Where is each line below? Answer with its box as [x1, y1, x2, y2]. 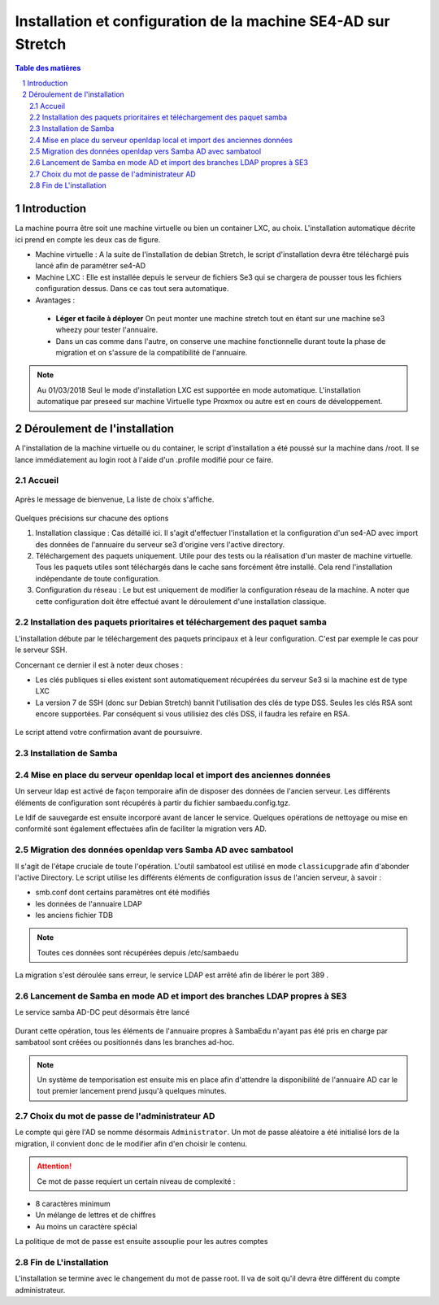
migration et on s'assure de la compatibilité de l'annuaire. [55, 348, 248, 358]
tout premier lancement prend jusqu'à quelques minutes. [37, 1086, 227, 1096]
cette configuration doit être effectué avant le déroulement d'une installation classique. [35, 596, 327, 606]
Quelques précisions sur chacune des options [15, 513, 169, 523]
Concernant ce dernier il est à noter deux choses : [15, 659, 184, 670]
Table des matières [15, 63, 81, 73]
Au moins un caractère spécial [35, 1221, 137, 1231]
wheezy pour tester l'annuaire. [55, 325, 159, 335]
